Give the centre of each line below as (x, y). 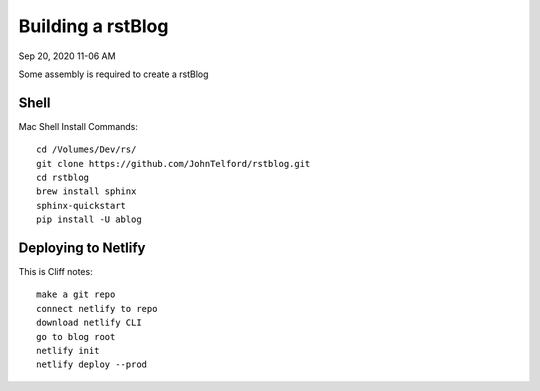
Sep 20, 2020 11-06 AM (67, 56)
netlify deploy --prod (92, 364)
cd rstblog (63, 178)
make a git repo (76, 294)
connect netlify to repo (97, 308)
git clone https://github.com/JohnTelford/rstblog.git (173, 163)
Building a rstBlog (93, 26)
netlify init (68, 351)
